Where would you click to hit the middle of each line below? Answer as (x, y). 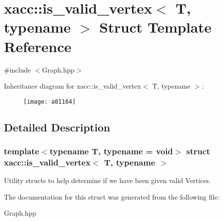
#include (18, 69)
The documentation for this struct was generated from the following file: (112, 196)
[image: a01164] (50, 101)
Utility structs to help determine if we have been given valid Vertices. (107, 180)
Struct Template (156, 27)
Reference (38, 46)
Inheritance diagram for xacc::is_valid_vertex (73, 86)
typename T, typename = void (111, 151)
